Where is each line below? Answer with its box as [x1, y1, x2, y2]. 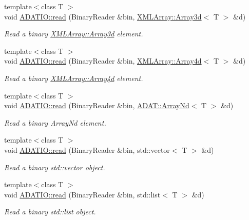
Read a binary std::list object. [4, 206, 96, 217]
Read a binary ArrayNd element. [4, 117, 106, 128]
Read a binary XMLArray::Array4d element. [4, 72, 143, 83]
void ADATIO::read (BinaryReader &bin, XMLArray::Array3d [4, 11, 202, 22]
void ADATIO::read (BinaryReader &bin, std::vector [4, 144, 170, 155]
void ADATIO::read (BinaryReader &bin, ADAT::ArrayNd [4, 100, 189, 111]
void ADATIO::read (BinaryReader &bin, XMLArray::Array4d [4, 55, 202, 66]
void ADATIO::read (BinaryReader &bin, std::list [4, 189, 161, 199]
